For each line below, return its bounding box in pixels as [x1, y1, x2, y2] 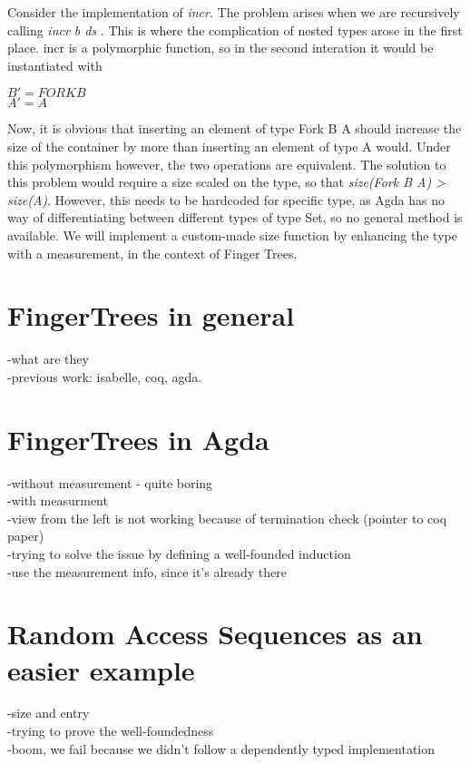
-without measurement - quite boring [7, 473, 213, 492]
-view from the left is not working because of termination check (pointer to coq [7, 508, 447, 527]
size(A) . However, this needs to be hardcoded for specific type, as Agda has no [7, 190, 446, 209]
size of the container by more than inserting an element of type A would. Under [7, 136, 451, 155]
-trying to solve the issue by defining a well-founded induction [7, 544, 351, 563]
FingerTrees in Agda [7, 420, 269, 457]
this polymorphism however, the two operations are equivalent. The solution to [7, 154, 446, 173]
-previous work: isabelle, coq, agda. [7, 367, 202, 386]
